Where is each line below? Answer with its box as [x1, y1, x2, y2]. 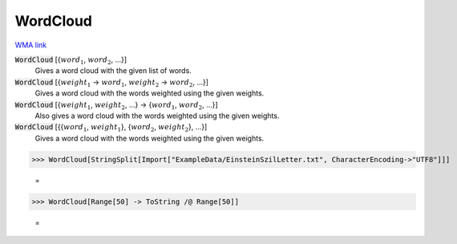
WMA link [14, 40, 47, 50]
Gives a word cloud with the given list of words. [34, 66, 192, 75]
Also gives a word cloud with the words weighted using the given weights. [34, 111, 280, 120]
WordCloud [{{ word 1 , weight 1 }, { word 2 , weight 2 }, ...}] [14, 122, 208, 134]
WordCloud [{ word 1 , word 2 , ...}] [14, 55, 127, 66]
